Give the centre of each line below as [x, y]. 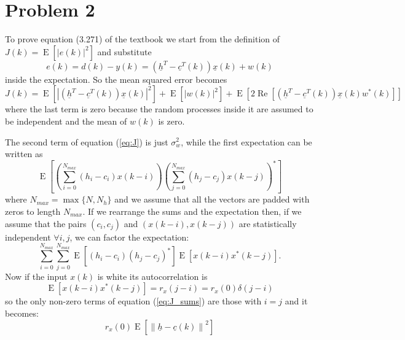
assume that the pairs [46, 223]
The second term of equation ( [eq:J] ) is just [87, 141]
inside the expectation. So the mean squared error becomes [116, 79]
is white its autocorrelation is [152, 276]
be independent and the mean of [66, 121]
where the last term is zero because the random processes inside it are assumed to [159, 109]
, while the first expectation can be [246, 141]
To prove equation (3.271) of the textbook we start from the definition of [143, 39]
